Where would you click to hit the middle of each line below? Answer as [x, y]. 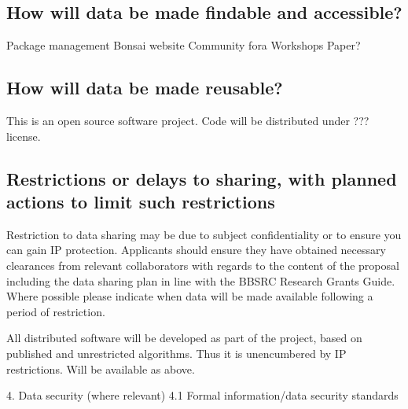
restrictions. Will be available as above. [101, 368]
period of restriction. [56, 311]
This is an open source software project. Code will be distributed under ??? [188, 120]
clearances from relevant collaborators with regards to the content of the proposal [203, 265]
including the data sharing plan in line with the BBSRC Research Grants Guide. [201, 280]
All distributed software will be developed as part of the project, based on [184, 338]
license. [24, 136]
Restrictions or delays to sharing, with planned [202, 178]
